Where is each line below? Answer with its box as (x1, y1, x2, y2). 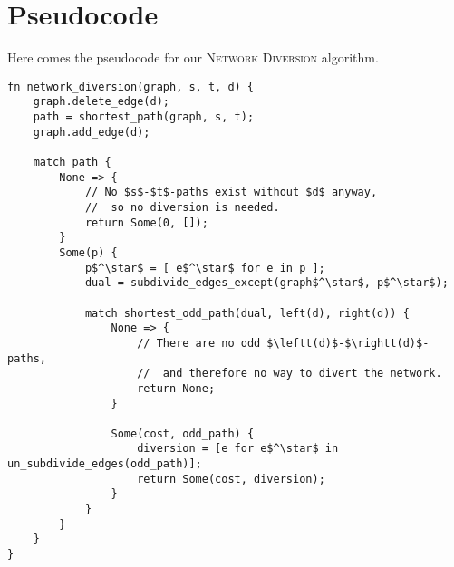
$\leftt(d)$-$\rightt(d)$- (266, 336, 430, 350)
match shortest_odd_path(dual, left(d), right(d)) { (84, 306, 410, 320)
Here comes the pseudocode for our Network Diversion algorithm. (7, 48, 379, 67)
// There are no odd (137, 336, 261, 350)
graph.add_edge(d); (33, 125, 150, 139)
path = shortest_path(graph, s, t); (33, 111, 255, 124)
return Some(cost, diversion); (137, 472, 325, 485)
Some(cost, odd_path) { (111, 427, 255, 440)
